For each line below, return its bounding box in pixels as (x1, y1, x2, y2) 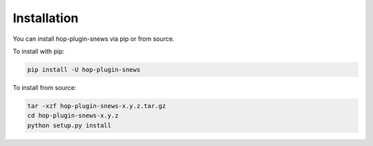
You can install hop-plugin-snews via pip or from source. (12, 35, 175, 43)
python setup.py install (27, 121, 112, 129)
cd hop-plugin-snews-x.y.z (27, 111, 119, 120)
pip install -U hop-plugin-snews (27, 66, 141, 73)
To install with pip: (12, 47, 65, 55)
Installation (12, 10, 79, 26)
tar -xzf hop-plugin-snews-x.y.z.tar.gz (27, 102, 166, 110)
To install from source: (12, 83, 77, 91)
